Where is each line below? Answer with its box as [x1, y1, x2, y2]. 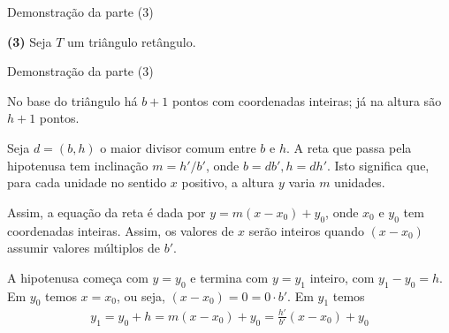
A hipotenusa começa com [7, 268, 148, 286]
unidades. [334, 173, 385, 192]
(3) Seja [7, 32, 52, 50]
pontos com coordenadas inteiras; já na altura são [171, 91, 442, 110]
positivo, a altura [181, 173, 275, 192]
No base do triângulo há [7, 91, 138, 110]
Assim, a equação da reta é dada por [7, 202, 206, 221]
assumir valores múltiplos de [7, 238, 161, 257]
